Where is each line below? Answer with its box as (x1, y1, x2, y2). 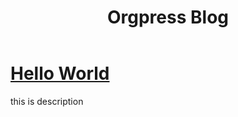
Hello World (10, 62, 110, 85)
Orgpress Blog (106, 6, 229, 29)
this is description (10, 95, 84, 107)
